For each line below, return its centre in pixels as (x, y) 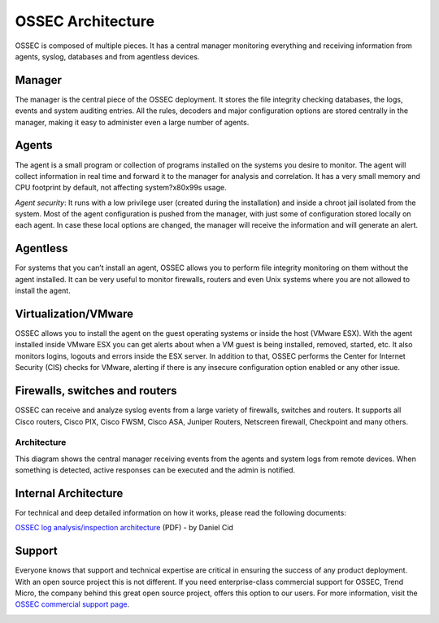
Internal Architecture (69, 493)
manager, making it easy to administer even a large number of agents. (132, 122)
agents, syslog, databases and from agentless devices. (107, 56)
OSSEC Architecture (85, 21)
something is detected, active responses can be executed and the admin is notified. (155, 470)
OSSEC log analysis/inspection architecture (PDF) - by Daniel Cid (124, 528)
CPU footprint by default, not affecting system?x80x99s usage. (121, 188)
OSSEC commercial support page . (72, 604)
